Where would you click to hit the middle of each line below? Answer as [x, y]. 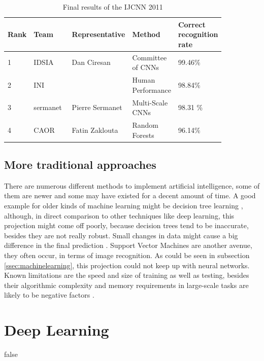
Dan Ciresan [91, 62]
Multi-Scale [150, 102]
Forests [143, 135]
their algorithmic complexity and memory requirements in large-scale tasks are [126, 285]
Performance [152, 89]
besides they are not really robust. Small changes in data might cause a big [121, 235]
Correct [192, 24]
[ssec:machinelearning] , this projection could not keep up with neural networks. [127, 265]
